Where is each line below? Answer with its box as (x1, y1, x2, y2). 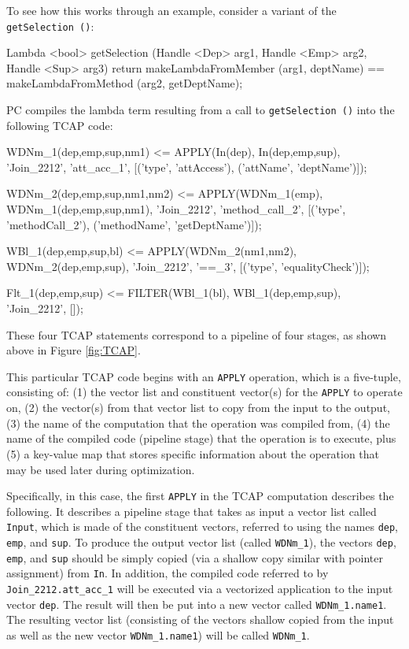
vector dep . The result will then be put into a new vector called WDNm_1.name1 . (6, 595, 387, 612)
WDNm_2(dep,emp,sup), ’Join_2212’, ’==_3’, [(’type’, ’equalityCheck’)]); (6, 258, 370, 274)
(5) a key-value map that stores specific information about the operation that (6, 445, 380, 462)
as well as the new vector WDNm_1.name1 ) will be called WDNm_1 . (6, 626, 310, 643)
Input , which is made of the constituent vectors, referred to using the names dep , (6, 518, 399, 535)
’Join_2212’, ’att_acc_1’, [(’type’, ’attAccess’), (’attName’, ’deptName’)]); (6, 158, 367, 175)
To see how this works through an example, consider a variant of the (6, 2, 337, 18)
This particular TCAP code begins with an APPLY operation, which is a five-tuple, (6, 368, 401, 384)
